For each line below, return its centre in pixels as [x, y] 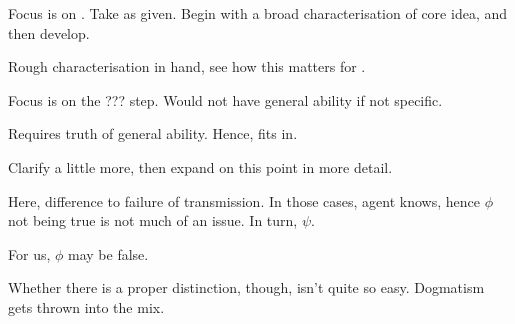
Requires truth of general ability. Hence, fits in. [153, 133]
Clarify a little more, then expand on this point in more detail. [200, 166]
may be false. [108, 253]
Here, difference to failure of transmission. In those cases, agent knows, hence [244, 200]
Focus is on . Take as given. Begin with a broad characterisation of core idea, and [257, 13]
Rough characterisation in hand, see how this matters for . [187, 66]
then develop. [49, 32]
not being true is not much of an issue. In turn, [153, 220]
